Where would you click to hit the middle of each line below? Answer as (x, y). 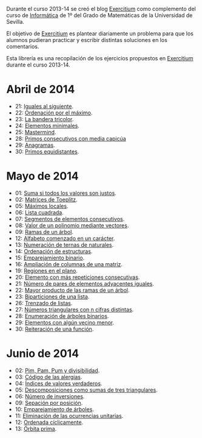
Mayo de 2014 (42, 176)
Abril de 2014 (41, 89)
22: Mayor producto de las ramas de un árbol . (72, 290)
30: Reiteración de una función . (54, 329)
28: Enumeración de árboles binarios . (62, 316)
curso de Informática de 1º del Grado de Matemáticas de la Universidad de (99, 15)
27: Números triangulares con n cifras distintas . (74, 309)
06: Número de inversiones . (50, 396)
